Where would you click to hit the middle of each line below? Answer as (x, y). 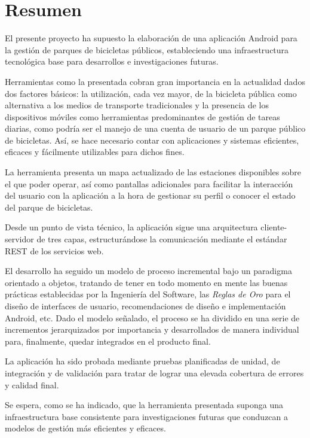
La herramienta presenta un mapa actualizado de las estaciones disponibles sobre (153, 172)
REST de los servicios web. (54, 250)
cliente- (274, 227)
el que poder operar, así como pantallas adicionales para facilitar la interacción (149, 183)
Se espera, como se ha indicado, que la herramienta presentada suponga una (144, 405)
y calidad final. (32, 384)
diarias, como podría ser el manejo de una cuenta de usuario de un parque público (155, 128)
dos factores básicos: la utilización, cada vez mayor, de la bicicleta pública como (151, 93)
